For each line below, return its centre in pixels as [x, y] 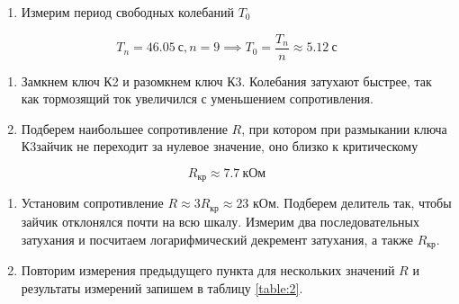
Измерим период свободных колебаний [127, 12]
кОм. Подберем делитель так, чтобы [352, 203]
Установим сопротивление [92, 203]
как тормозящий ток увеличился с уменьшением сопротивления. [197, 98]
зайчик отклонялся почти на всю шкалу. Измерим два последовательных [220, 221]
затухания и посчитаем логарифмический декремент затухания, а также [217, 239]
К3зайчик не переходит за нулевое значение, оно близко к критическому [220, 146]
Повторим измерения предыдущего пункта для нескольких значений [208, 269]
